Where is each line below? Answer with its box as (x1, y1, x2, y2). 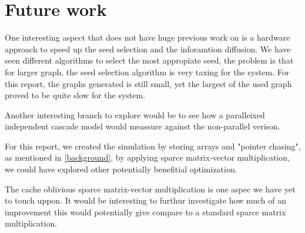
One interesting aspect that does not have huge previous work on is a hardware (5, 31, 290, 44)
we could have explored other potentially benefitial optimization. (5, 163, 237, 175)
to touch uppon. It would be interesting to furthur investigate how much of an (5, 194, 287, 207)
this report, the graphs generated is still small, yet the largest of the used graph (5, 77, 292, 89)
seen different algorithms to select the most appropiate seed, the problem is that (5, 54, 294, 66)
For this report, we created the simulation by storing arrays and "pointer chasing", (5, 139, 301, 152)
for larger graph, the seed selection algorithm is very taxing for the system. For (5, 65, 290, 78)
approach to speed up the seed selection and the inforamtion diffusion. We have (5, 42, 291, 55)
